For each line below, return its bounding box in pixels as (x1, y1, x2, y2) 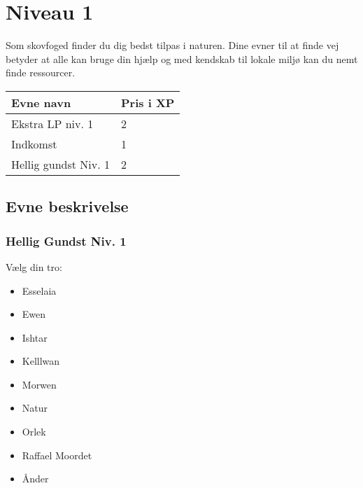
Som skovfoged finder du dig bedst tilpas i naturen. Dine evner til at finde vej (6, 38, 339, 53)
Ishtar (22, 330, 48, 344)
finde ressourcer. (6, 65, 76, 80)
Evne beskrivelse (6, 195, 129, 217)
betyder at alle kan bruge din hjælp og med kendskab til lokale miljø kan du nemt (6, 51, 358, 66)
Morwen (22, 377, 57, 391)
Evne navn (11, 94, 71, 111)
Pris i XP (121, 94, 175, 111)
